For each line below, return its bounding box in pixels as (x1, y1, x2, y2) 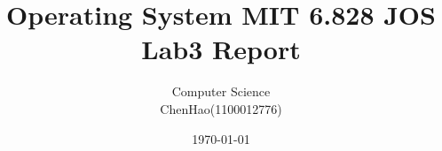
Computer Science (171, 82, 271, 101)
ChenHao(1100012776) (160, 99, 282, 117)
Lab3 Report (141, 31, 301, 67)
